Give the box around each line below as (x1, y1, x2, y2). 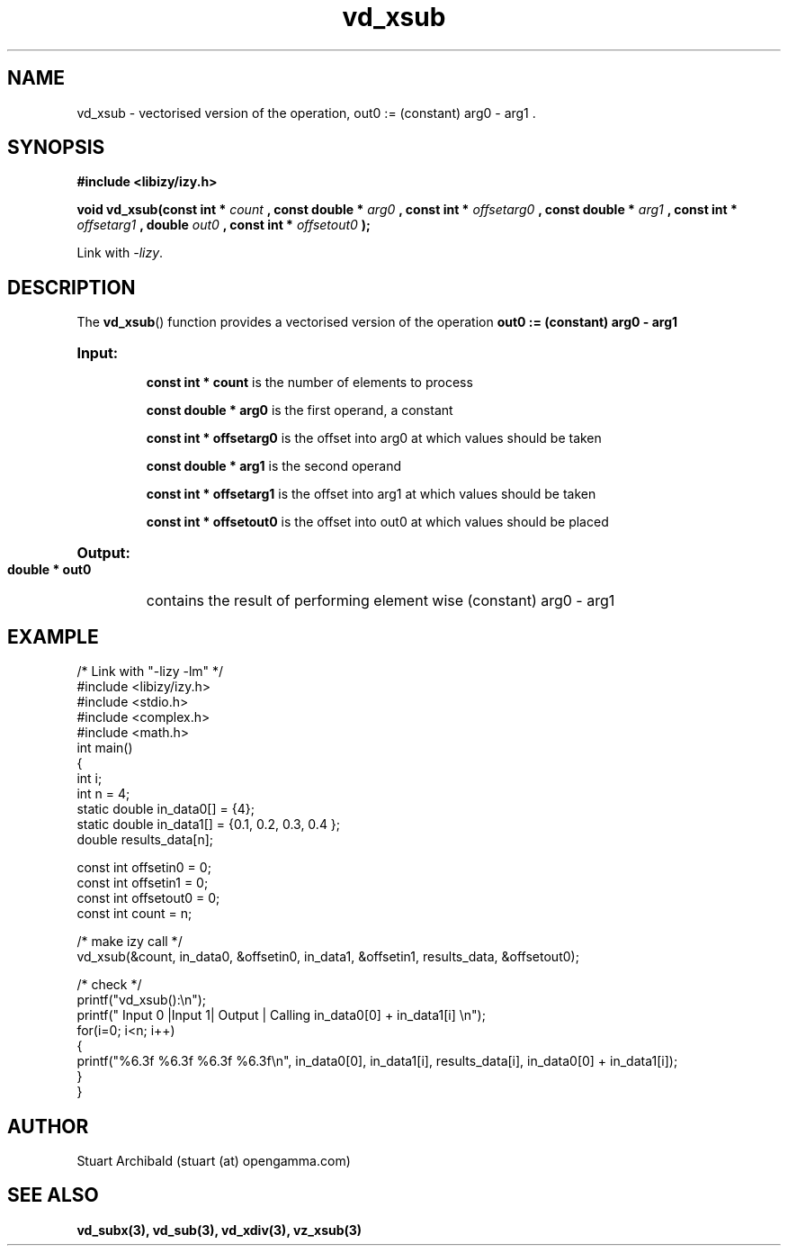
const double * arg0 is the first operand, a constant (146, 402, 453, 419)
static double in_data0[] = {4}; (76, 801, 255, 817)
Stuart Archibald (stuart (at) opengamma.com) (76, 1152, 351, 1168)
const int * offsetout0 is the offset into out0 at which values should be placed (146, 514, 609, 530)
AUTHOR (7, 1114, 89, 1138)
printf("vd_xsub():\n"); (76, 992, 207, 1008)
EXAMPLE (7, 625, 99, 648)
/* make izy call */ (76, 933, 183, 950)
